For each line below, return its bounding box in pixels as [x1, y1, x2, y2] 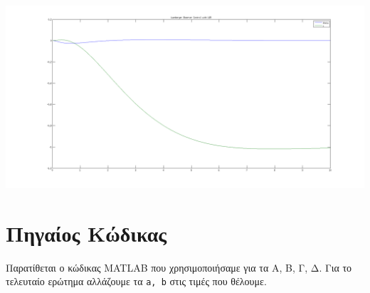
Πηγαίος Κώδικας [6, 218, 167, 247]
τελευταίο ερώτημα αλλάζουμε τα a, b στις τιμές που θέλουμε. [6, 274, 267, 289]
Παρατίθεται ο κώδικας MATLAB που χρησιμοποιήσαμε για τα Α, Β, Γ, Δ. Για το [6, 259, 352, 274]
